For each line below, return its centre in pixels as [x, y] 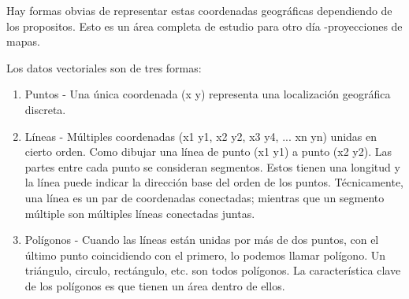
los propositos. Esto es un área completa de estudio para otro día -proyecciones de [204, 26]
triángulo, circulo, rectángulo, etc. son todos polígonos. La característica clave [213, 270]
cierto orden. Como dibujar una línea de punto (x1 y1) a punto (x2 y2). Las [208, 151]
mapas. [23, 41]
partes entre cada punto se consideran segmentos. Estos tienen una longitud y [212, 166]
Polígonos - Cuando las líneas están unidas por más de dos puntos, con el [202, 240]
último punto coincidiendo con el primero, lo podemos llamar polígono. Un [205, 255]
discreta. [45, 109]
